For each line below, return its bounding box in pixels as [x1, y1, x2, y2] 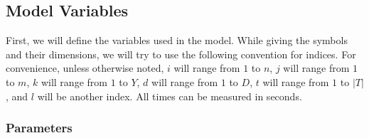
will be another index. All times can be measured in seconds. [37, 88, 302, 103]
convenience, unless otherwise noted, [6, 60, 164, 75]
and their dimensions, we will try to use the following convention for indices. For [6, 46, 356, 61]
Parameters [6, 119, 73, 137]
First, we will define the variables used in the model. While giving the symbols [6, 33, 348, 48]
